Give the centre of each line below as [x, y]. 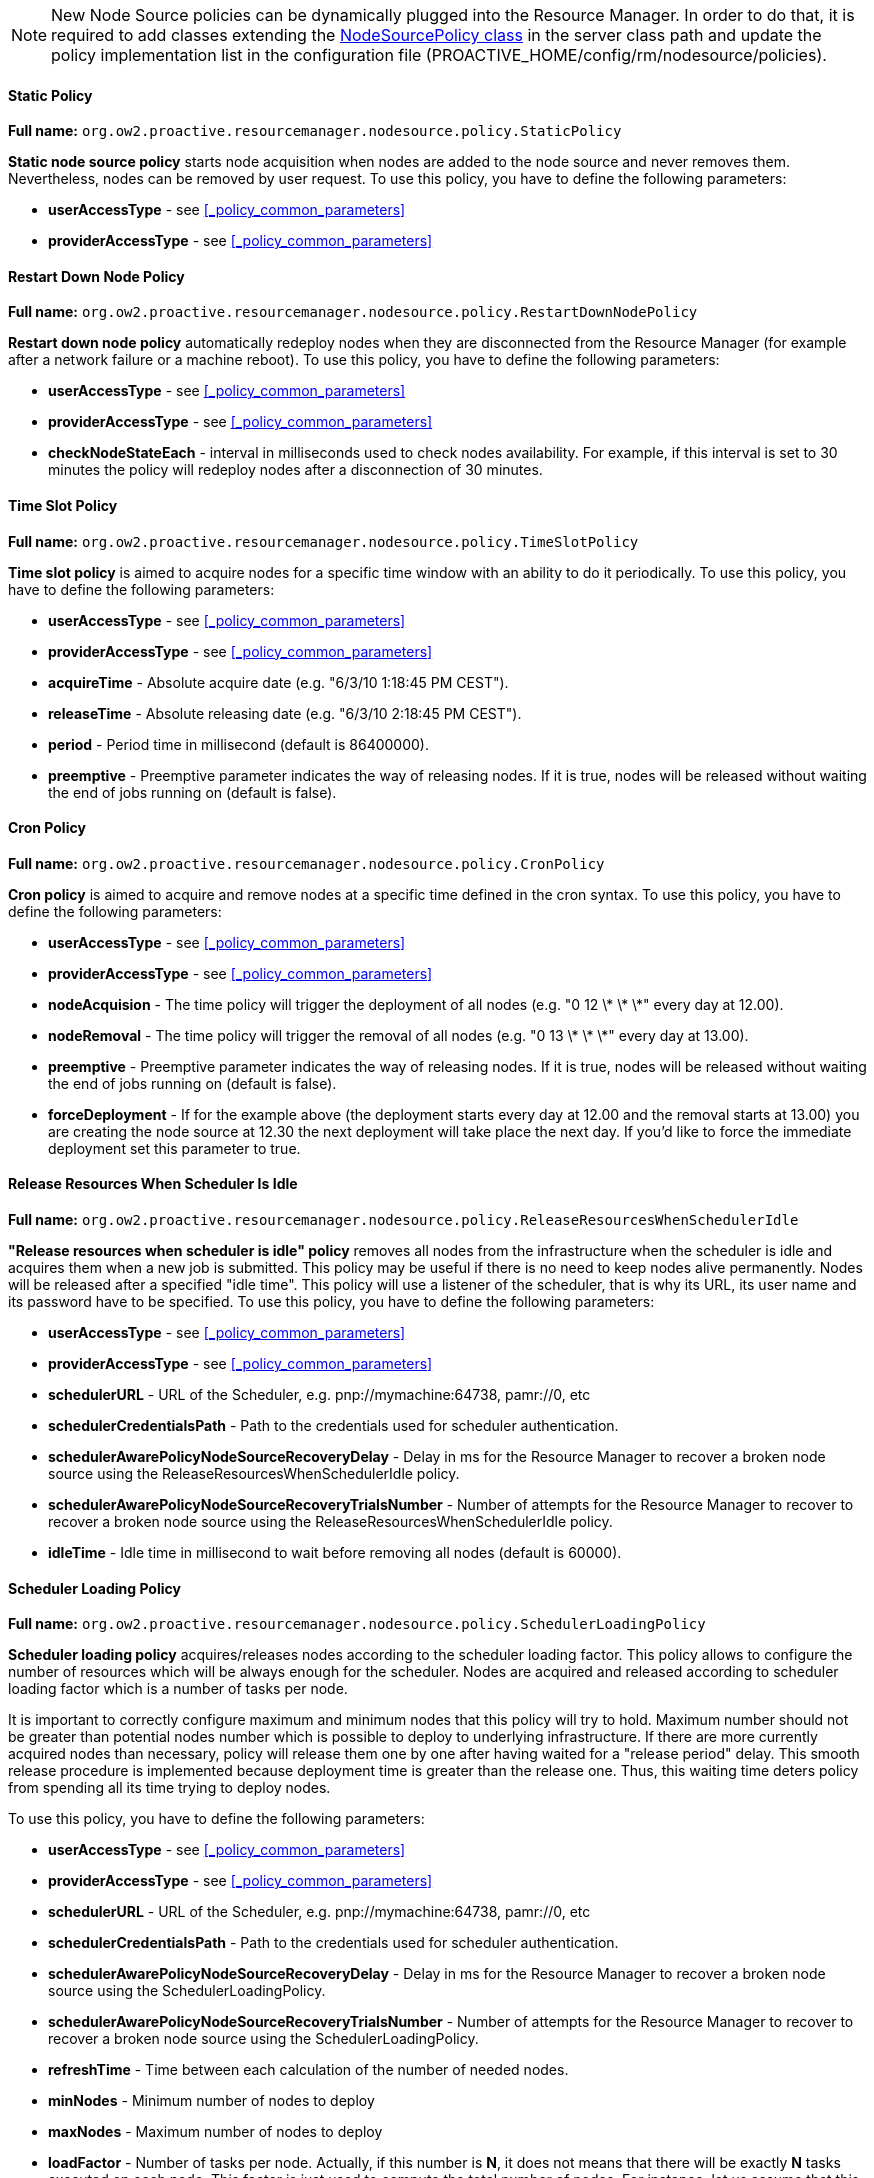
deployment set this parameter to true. [174, 1148]
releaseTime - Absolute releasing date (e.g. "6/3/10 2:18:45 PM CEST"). [285, 713]
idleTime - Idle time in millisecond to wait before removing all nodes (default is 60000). [335, 1553]
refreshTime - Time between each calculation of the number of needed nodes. [308, 2070]
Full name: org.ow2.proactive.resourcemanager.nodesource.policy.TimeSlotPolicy [323, 541]
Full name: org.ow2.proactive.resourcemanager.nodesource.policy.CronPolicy [306, 863]
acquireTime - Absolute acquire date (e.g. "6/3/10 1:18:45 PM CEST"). [278, 682]
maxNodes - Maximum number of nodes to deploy [215, 2132]
